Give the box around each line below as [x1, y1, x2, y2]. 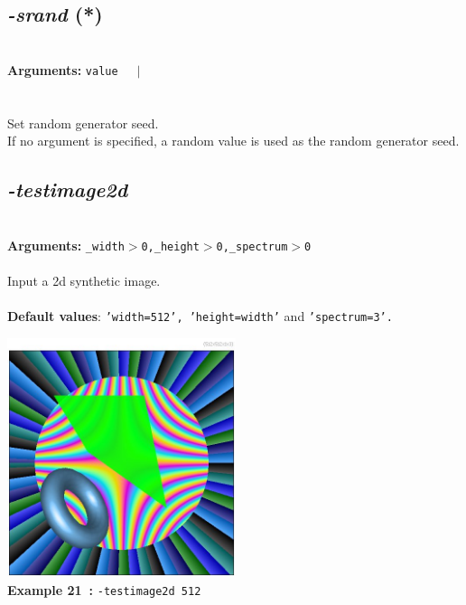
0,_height [141, 240, 200, 253]
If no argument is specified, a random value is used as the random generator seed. [7, 131, 460, 150]
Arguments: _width [7, 235, 125, 254]
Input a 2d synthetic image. [7, 270, 161, 289]
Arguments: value [7, 60, 118, 79]
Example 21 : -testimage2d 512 [7, 580, 201, 599]
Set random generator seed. [7, 113, 159, 132]
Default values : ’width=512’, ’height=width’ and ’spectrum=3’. [7, 307, 393, 326]
